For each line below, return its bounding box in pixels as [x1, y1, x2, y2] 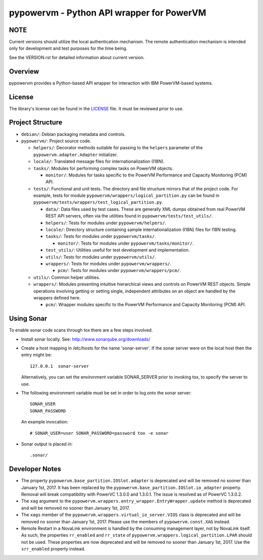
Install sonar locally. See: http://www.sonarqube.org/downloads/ [21, 336, 150, 342]
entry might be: [21, 352, 52, 358]
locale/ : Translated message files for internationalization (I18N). [33, 158, 165, 164]
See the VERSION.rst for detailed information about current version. [9, 54, 145, 60]
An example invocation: [21, 419, 68, 425]
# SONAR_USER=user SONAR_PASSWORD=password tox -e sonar [30, 430, 169, 436]
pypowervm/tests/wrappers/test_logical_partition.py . [33, 199, 163, 205]
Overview [9, 67, 39, 76]
